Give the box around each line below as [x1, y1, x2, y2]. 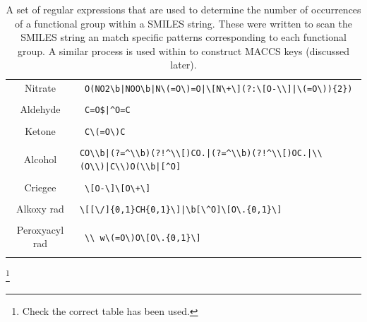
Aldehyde [20, 102, 61, 117]
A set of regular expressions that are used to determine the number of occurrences [6, 2, 361, 16]
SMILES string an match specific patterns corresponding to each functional [20, 30, 347, 44]
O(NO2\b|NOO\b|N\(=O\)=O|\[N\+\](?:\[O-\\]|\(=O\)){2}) [85, 84, 353, 95]
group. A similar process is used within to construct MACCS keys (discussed [18, 43, 349, 58]
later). [170, 57, 197, 72]
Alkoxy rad [16, 201, 64, 215]
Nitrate [24, 80, 56, 95]
